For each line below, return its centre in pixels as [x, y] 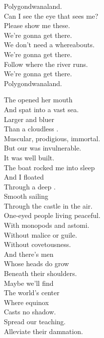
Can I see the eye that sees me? [51, 15]
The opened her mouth [38, 100]
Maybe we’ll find [29, 283]
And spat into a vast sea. [42, 109]
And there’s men [29, 254]
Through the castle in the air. [48, 205]
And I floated [24, 177]
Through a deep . [30, 186]
